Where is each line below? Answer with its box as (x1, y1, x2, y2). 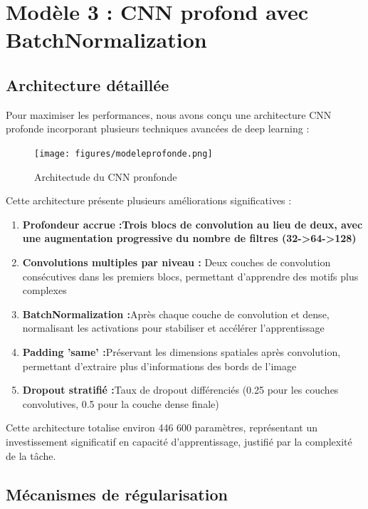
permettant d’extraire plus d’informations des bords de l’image (22, 358, 297, 373)
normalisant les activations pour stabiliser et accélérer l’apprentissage (22, 320, 325, 335)
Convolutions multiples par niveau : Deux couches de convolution (22, 254, 331, 269)
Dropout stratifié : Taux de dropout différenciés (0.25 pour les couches (22, 382, 339, 397)
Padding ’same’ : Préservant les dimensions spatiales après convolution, (22, 344, 341, 359)
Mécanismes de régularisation (6, 483, 228, 505)
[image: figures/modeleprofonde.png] (34, 148, 213, 159)
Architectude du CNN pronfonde (34, 169, 177, 184)
